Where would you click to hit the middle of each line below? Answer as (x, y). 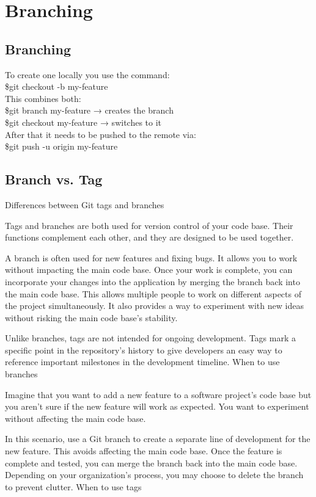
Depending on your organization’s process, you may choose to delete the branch (154, 475)
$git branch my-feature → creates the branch (89, 110)
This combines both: (43, 98)
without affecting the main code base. (75, 418)
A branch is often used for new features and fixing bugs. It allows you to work (151, 257)
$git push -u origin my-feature (61, 146)
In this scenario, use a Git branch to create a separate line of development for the (158, 439)
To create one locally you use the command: (87, 74)
